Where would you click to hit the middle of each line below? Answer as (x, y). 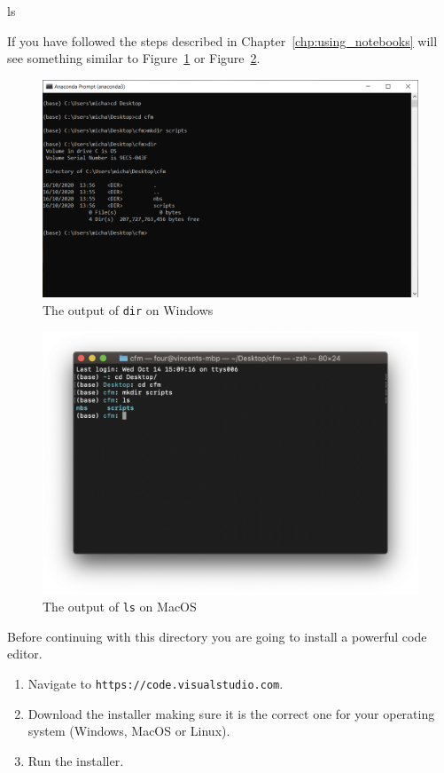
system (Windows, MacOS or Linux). (129, 731)
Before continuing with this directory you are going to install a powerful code (217, 636)
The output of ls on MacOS (120, 607)
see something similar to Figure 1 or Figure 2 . (134, 58)
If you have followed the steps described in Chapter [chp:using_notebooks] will (222, 40)
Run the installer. (76, 760)
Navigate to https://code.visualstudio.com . (156, 684)
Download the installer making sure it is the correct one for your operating (231, 713)
